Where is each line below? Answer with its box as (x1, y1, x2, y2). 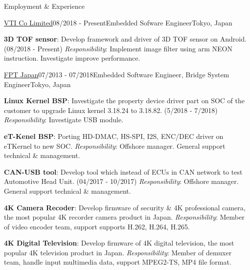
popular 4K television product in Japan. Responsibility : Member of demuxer (4, 247, 232, 257)
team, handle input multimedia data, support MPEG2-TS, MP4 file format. (4, 257, 231, 267)
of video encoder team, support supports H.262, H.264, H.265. (4, 221, 190, 231)
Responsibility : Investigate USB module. (4, 114, 124, 125)
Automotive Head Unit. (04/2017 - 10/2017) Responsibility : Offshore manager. (4, 176, 239, 186)
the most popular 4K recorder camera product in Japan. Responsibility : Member (4, 212, 245, 222)
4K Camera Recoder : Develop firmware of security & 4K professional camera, (4, 202, 246, 212)
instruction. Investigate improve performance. (4, 53, 140, 63)
